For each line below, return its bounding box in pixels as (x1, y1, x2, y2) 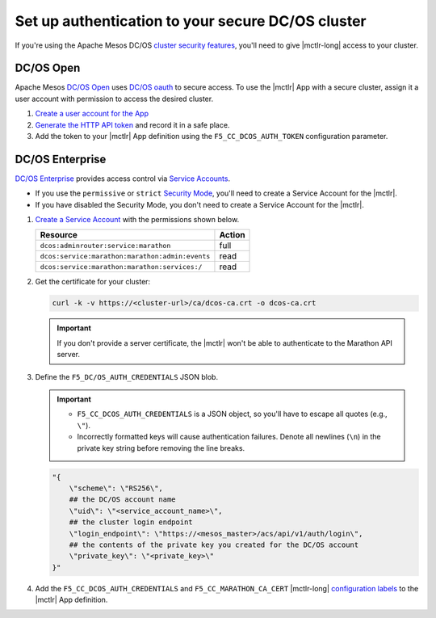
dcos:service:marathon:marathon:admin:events (40, 251, 211, 260)
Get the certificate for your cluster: (35, 277, 151, 287)
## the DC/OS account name (69, 495, 177, 504)
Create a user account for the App (35, 109, 149, 119)
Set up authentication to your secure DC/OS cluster (15, 12, 367, 30)
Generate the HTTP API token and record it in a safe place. (35, 120, 230, 129)
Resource (40, 229, 78, 241)
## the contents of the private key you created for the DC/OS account (69, 540, 359, 549)
